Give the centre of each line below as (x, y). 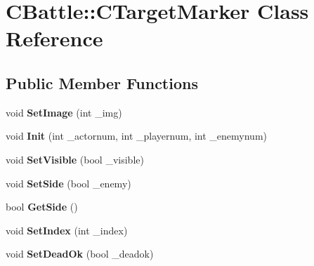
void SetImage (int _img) (64, 112)
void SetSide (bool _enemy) (68, 183)
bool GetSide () (42, 207)
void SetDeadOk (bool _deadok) (80, 254)
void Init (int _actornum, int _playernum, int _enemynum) (136, 136)
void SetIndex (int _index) (67, 230)
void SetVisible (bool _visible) (75, 159)
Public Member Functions (102, 82)
